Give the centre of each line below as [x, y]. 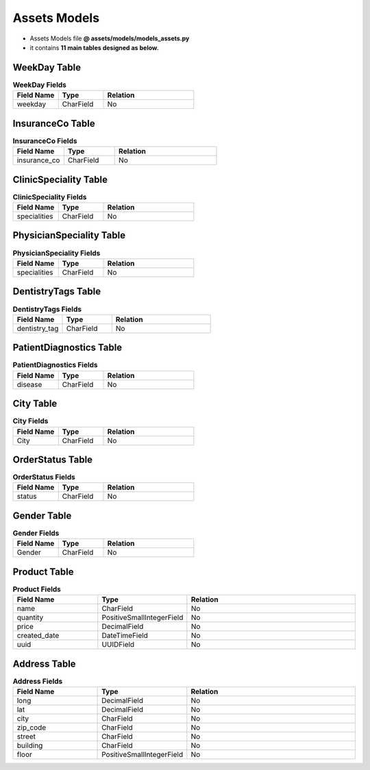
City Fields [30, 421]
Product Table [43, 572]
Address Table [44, 663]
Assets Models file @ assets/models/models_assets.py [110, 38]
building [30, 745]
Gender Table [42, 516]
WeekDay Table [47, 67]
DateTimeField [125, 636]
